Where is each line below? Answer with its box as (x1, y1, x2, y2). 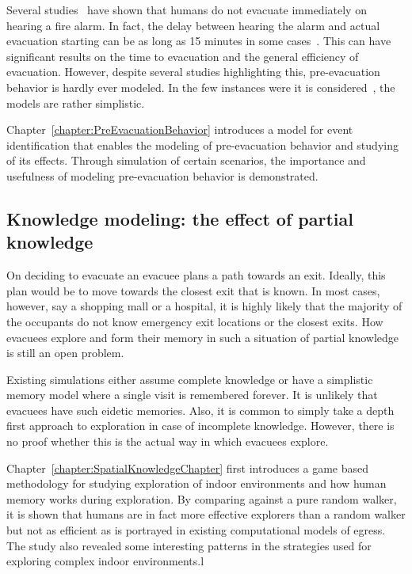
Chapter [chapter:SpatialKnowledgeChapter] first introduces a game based (6, 459, 369, 476)
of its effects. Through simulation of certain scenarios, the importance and (6, 152, 366, 169)
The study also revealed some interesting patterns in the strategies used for (6, 537, 372, 553)
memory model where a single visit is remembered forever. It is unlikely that (6, 386, 378, 403)
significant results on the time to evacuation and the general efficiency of (6, 48, 359, 64)
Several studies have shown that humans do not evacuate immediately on (6, 2, 367, 17)
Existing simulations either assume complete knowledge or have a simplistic (6, 371, 373, 387)
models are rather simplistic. (6, 94, 145, 111)
